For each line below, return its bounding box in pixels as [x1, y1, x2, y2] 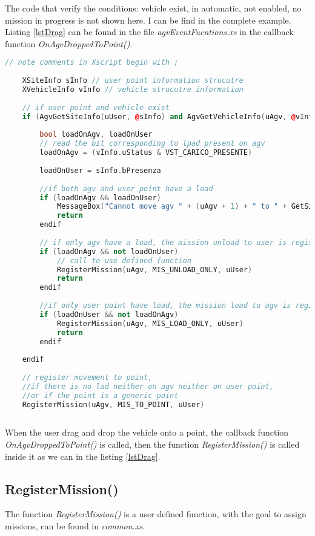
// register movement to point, [22, 373, 153, 382]
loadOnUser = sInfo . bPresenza [39, 166, 161, 175]
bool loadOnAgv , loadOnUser [39, 130, 153, 139]
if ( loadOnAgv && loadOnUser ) [39, 193, 161, 202]
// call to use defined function [56, 256, 191, 265]
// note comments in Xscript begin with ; [5, 58, 179, 67]
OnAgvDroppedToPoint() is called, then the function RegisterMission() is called [5, 437, 300, 450]
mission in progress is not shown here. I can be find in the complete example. [5, 13, 291, 26]
